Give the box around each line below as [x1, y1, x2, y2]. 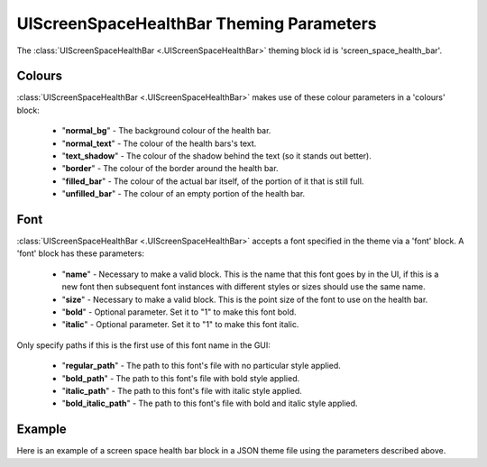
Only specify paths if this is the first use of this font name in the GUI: [16, 339, 271, 351]
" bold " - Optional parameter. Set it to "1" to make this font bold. [61, 307, 297, 317]
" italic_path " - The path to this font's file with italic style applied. [61, 386, 302, 396]
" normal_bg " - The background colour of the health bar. [61, 125, 271, 136]
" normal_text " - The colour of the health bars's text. [61, 138, 257, 149]
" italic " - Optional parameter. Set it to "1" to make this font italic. [61, 319, 299, 330]
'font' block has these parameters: [16, 248, 144, 259]
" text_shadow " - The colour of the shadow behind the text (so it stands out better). [61, 151, 372, 161]
